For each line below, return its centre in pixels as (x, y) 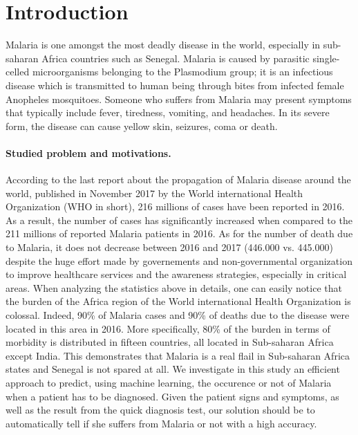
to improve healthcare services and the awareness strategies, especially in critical (176, 274)
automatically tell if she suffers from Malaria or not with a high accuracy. (161, 423)
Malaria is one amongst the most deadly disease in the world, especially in (163, 45)
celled (18, 72)
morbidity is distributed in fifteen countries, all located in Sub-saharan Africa (170, 342)
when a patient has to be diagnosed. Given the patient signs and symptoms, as (172, 396)
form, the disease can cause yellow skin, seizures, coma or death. (142, 126)
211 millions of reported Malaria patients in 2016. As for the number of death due (179, 233)
